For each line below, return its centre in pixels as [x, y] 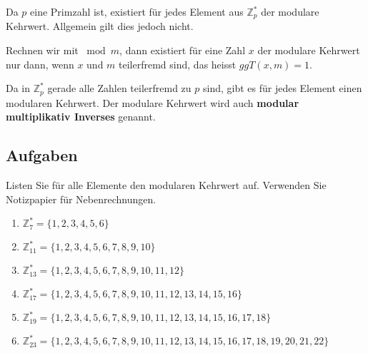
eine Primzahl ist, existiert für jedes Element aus [137, 11]
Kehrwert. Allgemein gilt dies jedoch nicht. [100, 26]
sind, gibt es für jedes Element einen [282, 88]
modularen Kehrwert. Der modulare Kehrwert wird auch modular [153, 102]
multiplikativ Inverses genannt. [81, 117]
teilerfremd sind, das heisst [178, 64]
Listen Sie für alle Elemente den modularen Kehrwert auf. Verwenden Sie [166, 185]
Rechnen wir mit [42, 50]
